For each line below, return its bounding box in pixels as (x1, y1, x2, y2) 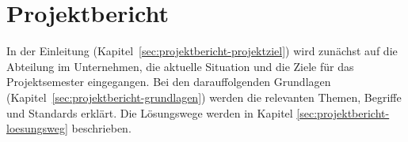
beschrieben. (71, 120, 132, 136)
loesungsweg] (6, 120, 68, 136)
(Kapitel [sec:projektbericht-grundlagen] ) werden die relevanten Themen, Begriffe (6, 88, 402, 105)
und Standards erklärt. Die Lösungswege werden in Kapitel (6, 104, 293, 121)
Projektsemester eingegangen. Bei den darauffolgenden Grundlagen (6, 73, 331, 90)
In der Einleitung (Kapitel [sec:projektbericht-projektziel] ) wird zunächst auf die (6, 43, 398, 59)
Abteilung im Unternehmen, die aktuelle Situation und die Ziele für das (6, 58, 354, 74)
